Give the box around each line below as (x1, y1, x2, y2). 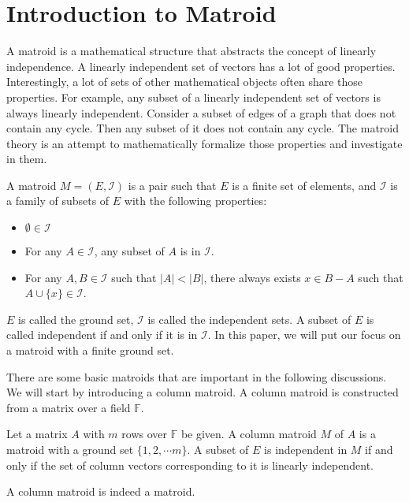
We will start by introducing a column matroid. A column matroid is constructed (6, 384, 399, 400)
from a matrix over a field (6, 399, 131, 415)
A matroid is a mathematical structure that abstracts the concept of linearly (6, 43, 377, 59)
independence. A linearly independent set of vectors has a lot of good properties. (6, 58, 396, 74)
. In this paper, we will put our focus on (207, 326, 401, 343)
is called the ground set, (18, 310, 134, 327)
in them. (6, 151, 47, 167)
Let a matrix (6, 426, 68, 442)
